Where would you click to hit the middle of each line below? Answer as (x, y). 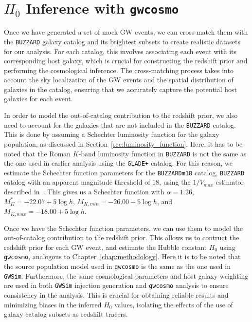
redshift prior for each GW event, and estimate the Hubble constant (106, 247)
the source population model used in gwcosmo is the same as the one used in (117, 266)
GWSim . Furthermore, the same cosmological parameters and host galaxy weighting (126, 275)
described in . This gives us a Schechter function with (84, 192)
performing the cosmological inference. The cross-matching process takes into (119, 70)
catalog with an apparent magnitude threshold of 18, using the (97, 182)
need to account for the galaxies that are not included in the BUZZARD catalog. (120, 124)
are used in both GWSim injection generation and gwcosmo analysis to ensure (116, 285)
